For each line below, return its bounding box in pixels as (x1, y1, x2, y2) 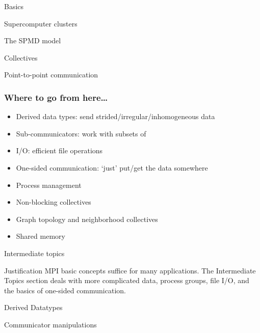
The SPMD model (4, 35, 61, 46)
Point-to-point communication (4, 69, 98, 80)
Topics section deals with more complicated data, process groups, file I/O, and (4, 275, 249, 286)
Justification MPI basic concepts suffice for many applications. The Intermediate (4, 265, 256, 275)
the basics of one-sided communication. (4, 285, 126, 295)
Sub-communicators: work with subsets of (16, 128, 146, 138)
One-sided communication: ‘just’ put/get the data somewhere (16, 162, 208, 173)
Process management (16, 179, 82, 190)
